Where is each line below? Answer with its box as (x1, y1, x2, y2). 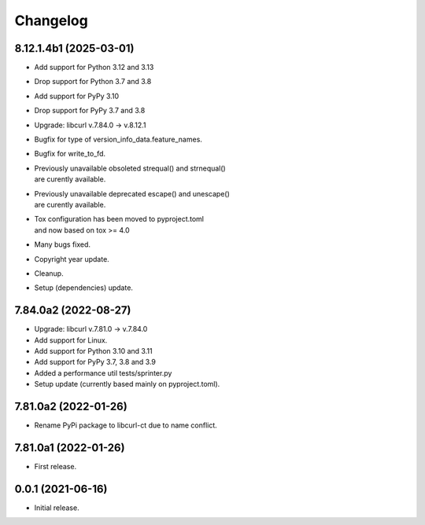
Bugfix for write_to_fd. (34, 149, 106, 159)
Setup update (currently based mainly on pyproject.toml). (34, 380, 220, 389)
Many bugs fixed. (34, 240, 91, 249)
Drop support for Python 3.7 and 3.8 (34, 77, 152, 86)
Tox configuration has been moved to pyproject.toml (34, 215, 205, 224)
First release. (34, 461, 77, 471)
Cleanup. (34, 268, 64, 278)
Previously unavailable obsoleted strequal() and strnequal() (34, 163, 226, 173)
